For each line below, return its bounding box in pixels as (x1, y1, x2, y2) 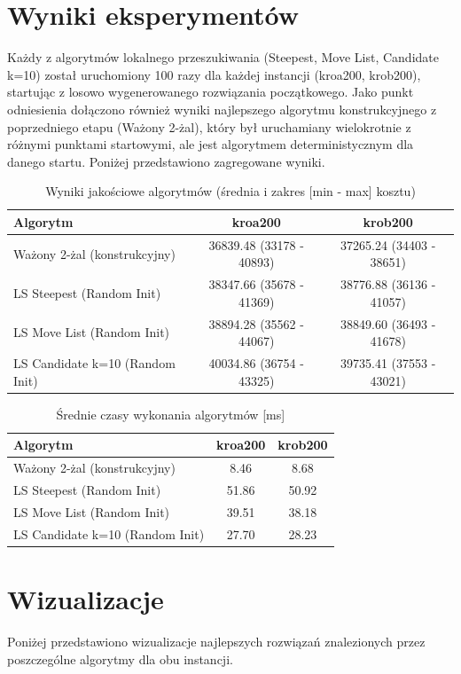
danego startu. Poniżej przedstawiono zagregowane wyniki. (7, 152, 325, 170)
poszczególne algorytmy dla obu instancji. (7, 649, 233, 668)
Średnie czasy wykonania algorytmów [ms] (56, 404, 285, 423)
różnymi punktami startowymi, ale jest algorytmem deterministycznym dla (7, 135, 414, 153)
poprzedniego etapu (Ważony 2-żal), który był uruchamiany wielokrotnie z (7, 117, 411, 136)
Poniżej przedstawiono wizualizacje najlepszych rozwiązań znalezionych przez (7, 631, 426, 650)
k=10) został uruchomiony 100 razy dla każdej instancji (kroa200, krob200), (7, 65, 421, 83)
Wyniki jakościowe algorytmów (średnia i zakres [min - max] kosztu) (45, 182, 416, 200)
